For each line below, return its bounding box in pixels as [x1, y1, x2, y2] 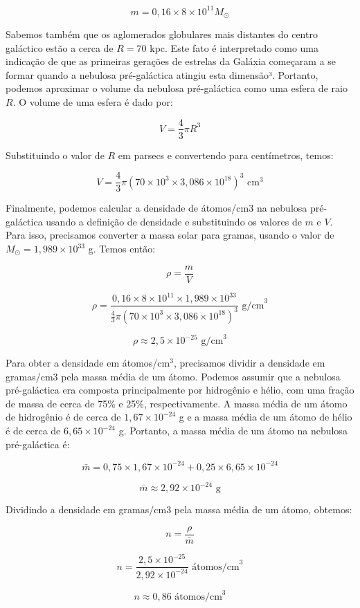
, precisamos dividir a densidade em [173, 356, 325, 370]
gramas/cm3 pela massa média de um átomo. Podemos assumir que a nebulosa [6, 369, 341, 383]
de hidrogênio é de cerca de [6, 409, 121, 424]
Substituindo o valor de [6, 147, 105, 162]
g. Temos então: [88, 241, 156, 256]
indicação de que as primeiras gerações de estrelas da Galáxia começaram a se [6, 54, 336, 68]
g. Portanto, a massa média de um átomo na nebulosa [118, 423, 348, 438]
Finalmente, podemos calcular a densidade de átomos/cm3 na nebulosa [6, 201, 307, 215]
